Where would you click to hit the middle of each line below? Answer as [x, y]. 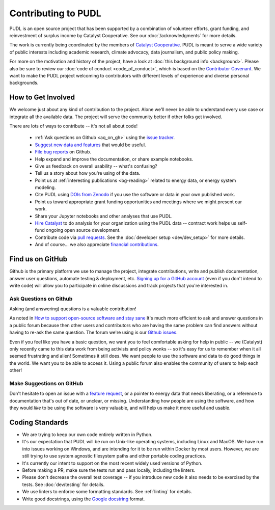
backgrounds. [24, 83]
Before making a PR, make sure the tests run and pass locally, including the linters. [109, 470]
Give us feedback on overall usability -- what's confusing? [96, 166]
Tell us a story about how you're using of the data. [88, 173]
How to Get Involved [42, 98]
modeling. [45, 187]
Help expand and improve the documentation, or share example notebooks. [114, 159]
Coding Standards [39, 422]
